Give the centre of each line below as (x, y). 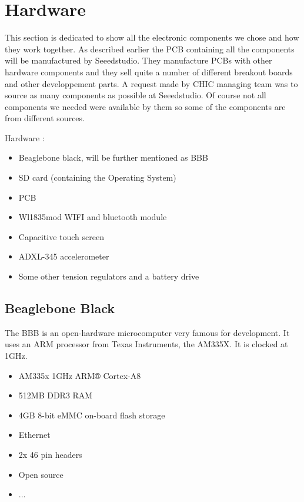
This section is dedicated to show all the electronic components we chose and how (152, 37)
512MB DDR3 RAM (56, 395)
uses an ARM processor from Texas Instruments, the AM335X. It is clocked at (146, 344)
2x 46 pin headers (50, 454)
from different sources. (45, 118)
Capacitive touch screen (61, 236)
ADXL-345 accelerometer (64, 256)
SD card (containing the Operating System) (97, 177)
